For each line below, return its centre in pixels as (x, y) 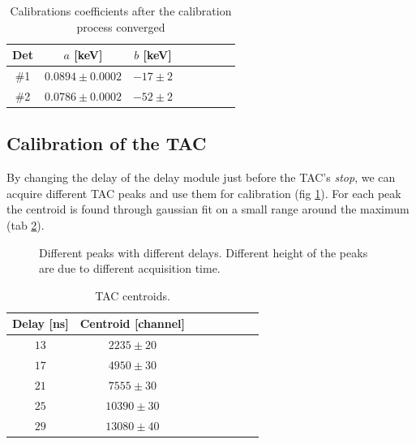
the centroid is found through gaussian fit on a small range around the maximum (208, 209)
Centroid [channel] (133, 323)
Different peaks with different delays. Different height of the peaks (204, 252)
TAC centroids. (133, 295)
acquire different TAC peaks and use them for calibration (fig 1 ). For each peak (204, 193)
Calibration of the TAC (107, 143)
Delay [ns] (41, 323)
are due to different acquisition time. (130, 268)
